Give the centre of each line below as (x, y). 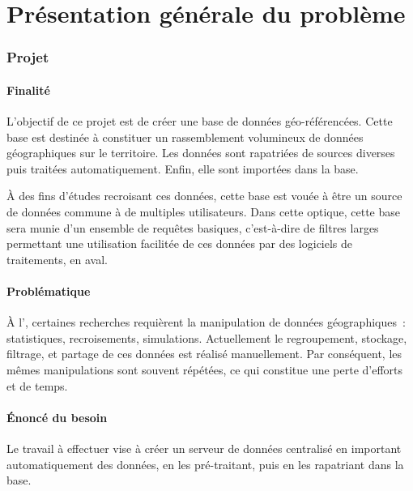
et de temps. (37, 385)
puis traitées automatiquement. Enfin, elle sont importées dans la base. (183, 168)
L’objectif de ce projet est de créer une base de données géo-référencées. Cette (200, 121)
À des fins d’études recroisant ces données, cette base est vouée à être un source (204, 196)
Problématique (49, 290)
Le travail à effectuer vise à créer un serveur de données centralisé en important (204, 448)
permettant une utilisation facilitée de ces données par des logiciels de (180, 243)
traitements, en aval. (57, 259)
